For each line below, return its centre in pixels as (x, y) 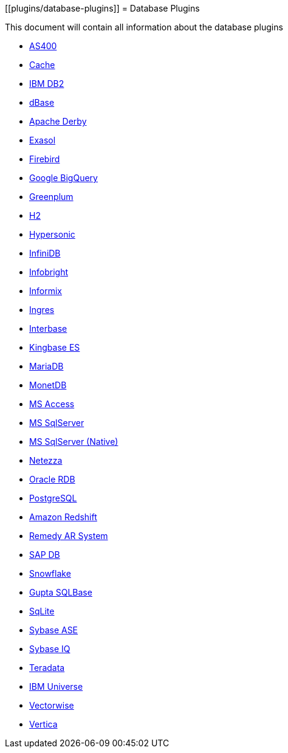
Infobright (49, 272)
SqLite (42, 611)
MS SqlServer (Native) (74, 442)
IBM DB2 (47, 84)
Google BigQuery (63, 178)
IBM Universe (56, 686)
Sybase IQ (50, 649)
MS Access (52, 404)
